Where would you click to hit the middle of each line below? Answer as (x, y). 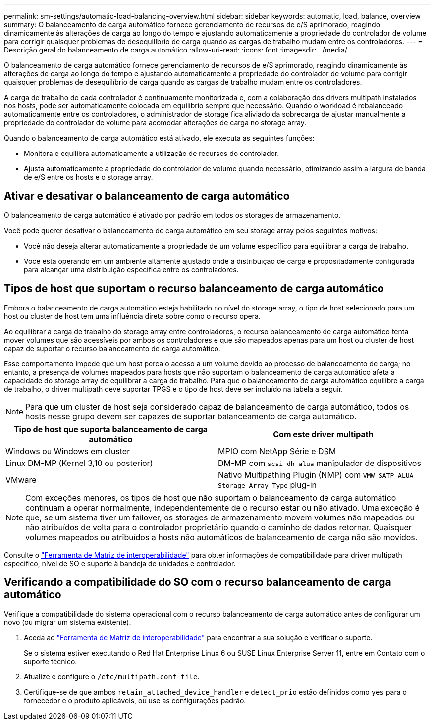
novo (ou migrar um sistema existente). (68, 622)
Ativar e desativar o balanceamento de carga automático (147, 196)
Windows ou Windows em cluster (68, 451)
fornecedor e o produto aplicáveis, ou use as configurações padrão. (135, 700)
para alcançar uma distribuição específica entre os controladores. (131, 269)
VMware (21, 480)
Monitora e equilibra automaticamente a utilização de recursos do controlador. (152, 153)
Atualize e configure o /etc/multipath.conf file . (112, 676)
